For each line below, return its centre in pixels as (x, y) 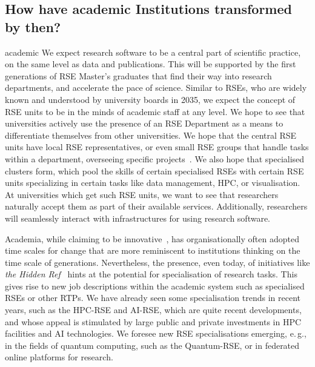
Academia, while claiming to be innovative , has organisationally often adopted (152, 238)
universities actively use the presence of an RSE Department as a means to (144, 123)
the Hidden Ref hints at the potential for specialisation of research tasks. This (151, 274)
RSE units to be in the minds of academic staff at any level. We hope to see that (155, 111)
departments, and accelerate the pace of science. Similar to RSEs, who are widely (156, 88)
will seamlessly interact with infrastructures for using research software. (138, 218)
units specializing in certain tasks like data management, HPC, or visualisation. (153, 183)
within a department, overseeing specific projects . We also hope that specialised (155, 158)
